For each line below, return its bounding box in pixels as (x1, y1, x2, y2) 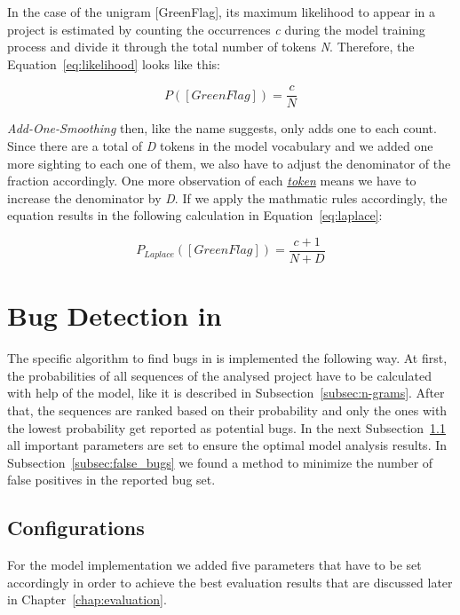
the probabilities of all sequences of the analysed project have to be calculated (7, 366, 432, 384)
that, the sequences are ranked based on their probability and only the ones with (7, 400, 448, 419)
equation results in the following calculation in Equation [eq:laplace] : (7, 206, 383, 225)
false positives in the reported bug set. (7, 470, 216, 489)
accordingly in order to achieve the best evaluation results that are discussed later (7, 572, 453, 591)
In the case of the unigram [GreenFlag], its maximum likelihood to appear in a (7, 3, 436, 20)
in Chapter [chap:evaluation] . (7, 590, 167, 609)
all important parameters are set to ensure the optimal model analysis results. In (7, 436, 448, 454)
